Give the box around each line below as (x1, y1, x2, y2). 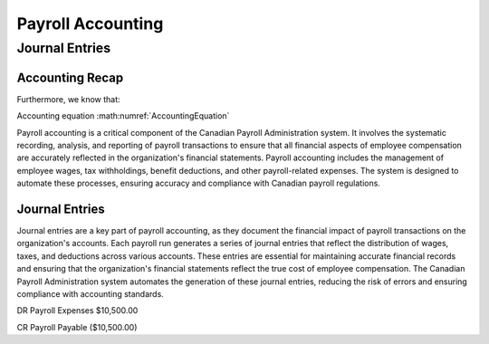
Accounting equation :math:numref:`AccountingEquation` (16, 110, 230, 121)
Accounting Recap (16, 70, 124, 85)
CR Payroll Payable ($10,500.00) (16, 321, 138, 332)
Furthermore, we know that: (16, 93, 121, 104)
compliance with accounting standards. (16, 288, 165, 299)
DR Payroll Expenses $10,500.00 (16, 305, 139, 316)
